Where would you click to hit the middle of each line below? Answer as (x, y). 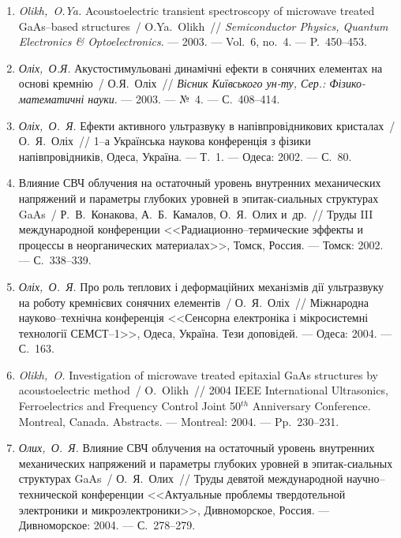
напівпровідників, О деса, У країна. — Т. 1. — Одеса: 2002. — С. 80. (185, 156)
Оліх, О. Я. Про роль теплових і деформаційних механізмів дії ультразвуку (201, 286)
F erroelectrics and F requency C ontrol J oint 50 (130, 406)
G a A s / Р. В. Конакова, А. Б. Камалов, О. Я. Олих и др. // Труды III (196, 213)
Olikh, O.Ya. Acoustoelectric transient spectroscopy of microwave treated (197, 10)
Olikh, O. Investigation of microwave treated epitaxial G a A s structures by (198, 374)
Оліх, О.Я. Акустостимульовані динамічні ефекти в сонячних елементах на (200, 67)
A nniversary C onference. (311, 406)
